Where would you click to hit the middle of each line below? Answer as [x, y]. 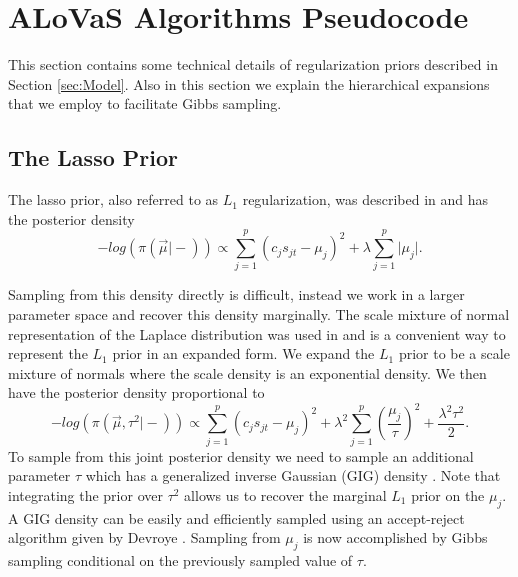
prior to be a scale [454, 353]
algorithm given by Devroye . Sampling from [144, 537]
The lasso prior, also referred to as [113, 199]
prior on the [448, 495]
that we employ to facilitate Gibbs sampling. [145, 103]
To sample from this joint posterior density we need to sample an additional [241, 455]
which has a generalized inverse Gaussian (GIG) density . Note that [293, 475]
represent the [48, 353]
